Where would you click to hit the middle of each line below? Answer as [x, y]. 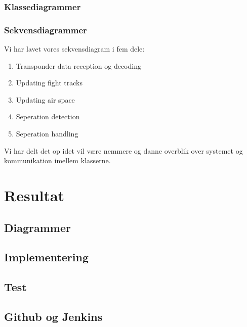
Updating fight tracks [49, 83]
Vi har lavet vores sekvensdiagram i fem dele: [74, 49]
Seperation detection [48, 116]
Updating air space [45, 99]
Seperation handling [47, 134]
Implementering [46, 257]
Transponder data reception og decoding [78, 65]
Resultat [34, 195]
